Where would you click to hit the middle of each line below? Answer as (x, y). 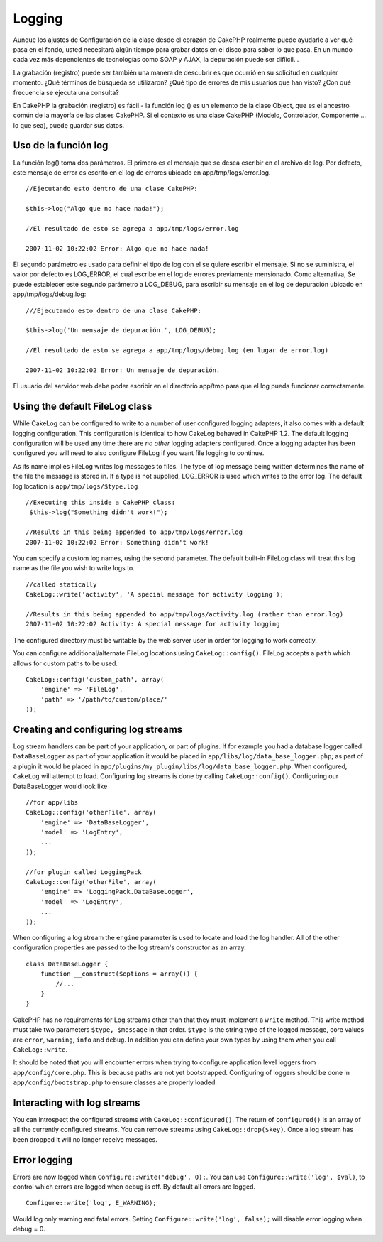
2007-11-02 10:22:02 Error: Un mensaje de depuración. (123, 370)
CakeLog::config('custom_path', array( (95, 679)
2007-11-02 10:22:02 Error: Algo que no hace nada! (117, 248)
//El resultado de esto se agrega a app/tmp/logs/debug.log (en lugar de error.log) (177, 350)
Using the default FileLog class (83, 407)
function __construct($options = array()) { (119, 974)
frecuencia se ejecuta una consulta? (66, 92)
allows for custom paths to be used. (66, 663)
